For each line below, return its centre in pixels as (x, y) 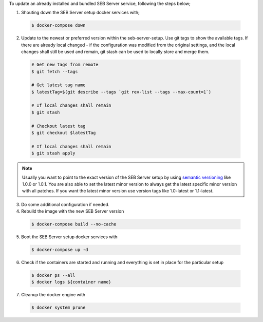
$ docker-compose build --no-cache (74, 224)
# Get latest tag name (58, 85)
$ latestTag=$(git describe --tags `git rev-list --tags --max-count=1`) (121, 92)
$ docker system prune (58, 308)
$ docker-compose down (58, 25)
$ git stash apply (53, 153)
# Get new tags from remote (65, 65)
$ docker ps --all (53, 275)
